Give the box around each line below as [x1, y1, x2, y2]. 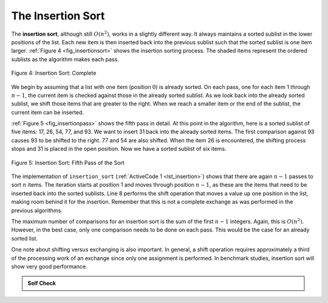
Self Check [27, 279, 56, 287]
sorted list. [11, 235, 38, 242]
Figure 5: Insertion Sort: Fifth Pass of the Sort [11, 159, 125, 166]
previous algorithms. [11, 207, 63, 214]
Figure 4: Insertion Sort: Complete [11, 70, 97, 77]
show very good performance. [11, 262, 87, 270]
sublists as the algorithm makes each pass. [11, 55, 120, 63]
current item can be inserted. [11, 108, 84, 116]
